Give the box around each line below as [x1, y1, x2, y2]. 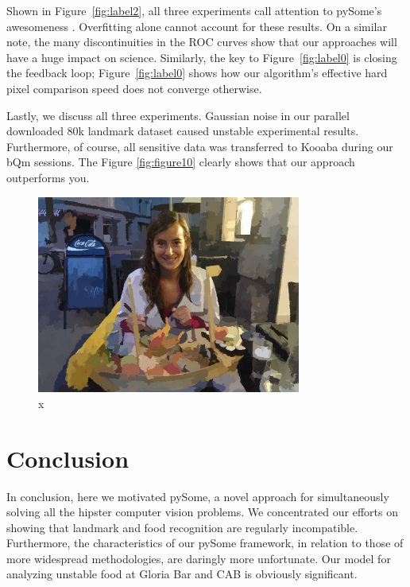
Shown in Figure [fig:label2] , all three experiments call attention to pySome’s [6, 2, 382, 18]
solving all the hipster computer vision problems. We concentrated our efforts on [6, 503, 398, 520]
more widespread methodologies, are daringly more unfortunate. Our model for [6, 550, 391, 566]
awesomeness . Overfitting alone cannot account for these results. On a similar [6, 17, 387, 34]
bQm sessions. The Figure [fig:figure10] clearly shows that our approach [6, 154, 355, 170]
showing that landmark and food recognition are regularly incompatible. [6, 519, 358, 535]
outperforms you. [6, 169, 90, 185]
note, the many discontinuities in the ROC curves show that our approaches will [6, 33, 397, 50]
